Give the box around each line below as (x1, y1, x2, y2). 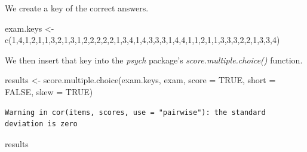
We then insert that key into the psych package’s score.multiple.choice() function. (5, 53, 303, 66)
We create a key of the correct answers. (5, 2, 149, 14)
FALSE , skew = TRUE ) (5, 85, 93, 98)
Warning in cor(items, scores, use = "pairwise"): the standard (5, 108, 266, 117)
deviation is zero (5, 120, 78, 129)
